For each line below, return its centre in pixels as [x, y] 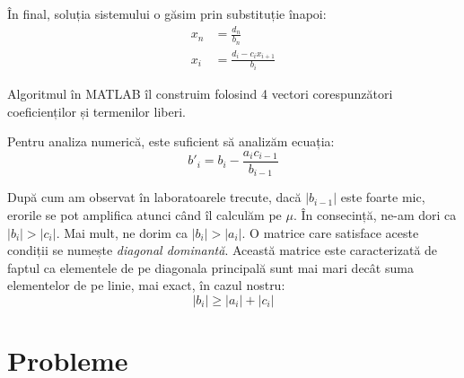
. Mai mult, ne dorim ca [122, 232]
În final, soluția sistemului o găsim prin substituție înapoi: [167, 13]
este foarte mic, [383, 197]
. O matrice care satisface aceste [330, 232]
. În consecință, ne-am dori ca [375, 214]
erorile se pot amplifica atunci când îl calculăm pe [144, 214]
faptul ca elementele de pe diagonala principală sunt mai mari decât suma [210, 267]
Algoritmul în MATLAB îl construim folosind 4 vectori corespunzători [200, 94]
